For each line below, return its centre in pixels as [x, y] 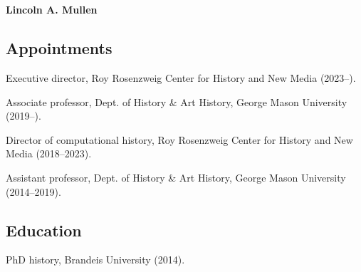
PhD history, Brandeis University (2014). [95, 260]
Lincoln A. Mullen [52, 10]
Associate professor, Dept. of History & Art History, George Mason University [177, 101]
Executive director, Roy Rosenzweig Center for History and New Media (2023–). [181, 77]
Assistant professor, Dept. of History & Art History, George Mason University [176, 177]
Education [44, 230]
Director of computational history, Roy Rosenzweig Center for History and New [179, 139]
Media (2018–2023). [49, 153]
